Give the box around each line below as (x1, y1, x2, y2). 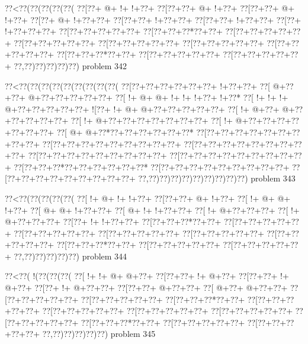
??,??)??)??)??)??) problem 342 (14, 59, 127, 72)
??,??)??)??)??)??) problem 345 (42, 327, 156, 340)
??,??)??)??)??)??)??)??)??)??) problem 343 (138, 172, 296, 184)
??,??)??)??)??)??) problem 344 (14, 249, 127, 262)
